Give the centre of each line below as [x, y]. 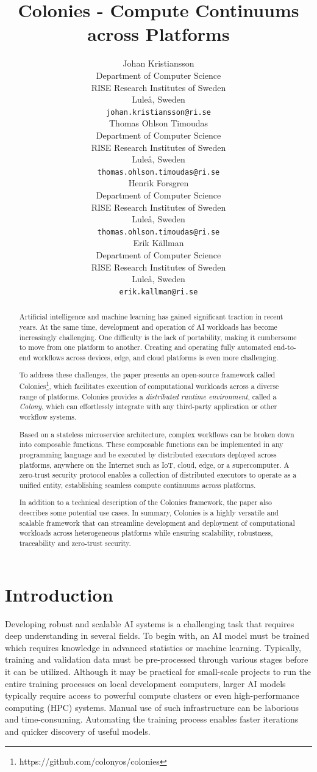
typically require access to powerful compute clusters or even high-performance [152, 695]
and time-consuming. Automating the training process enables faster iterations [152, 719]
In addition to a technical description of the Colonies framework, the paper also [145, 502]
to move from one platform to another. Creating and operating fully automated [145, 347]
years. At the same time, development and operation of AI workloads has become [148, 326]
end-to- [285, 347]
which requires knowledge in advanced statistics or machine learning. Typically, [153, 647]
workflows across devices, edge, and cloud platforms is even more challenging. [156, 357]
